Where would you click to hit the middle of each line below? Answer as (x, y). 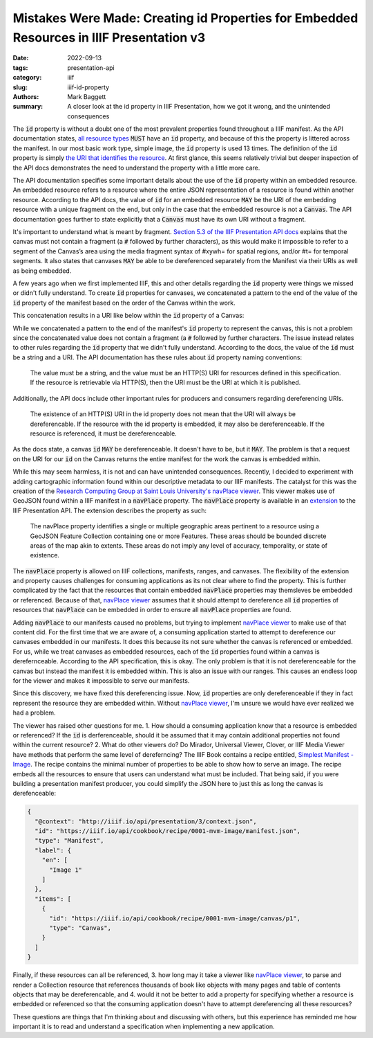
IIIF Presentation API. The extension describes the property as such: (110, 510)
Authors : (26, 96)
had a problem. (34, 713)
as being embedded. (42, 271)
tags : (20, 68)
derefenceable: (35, 794)
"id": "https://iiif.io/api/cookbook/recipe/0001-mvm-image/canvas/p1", (175, 918)
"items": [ (53, 899)
